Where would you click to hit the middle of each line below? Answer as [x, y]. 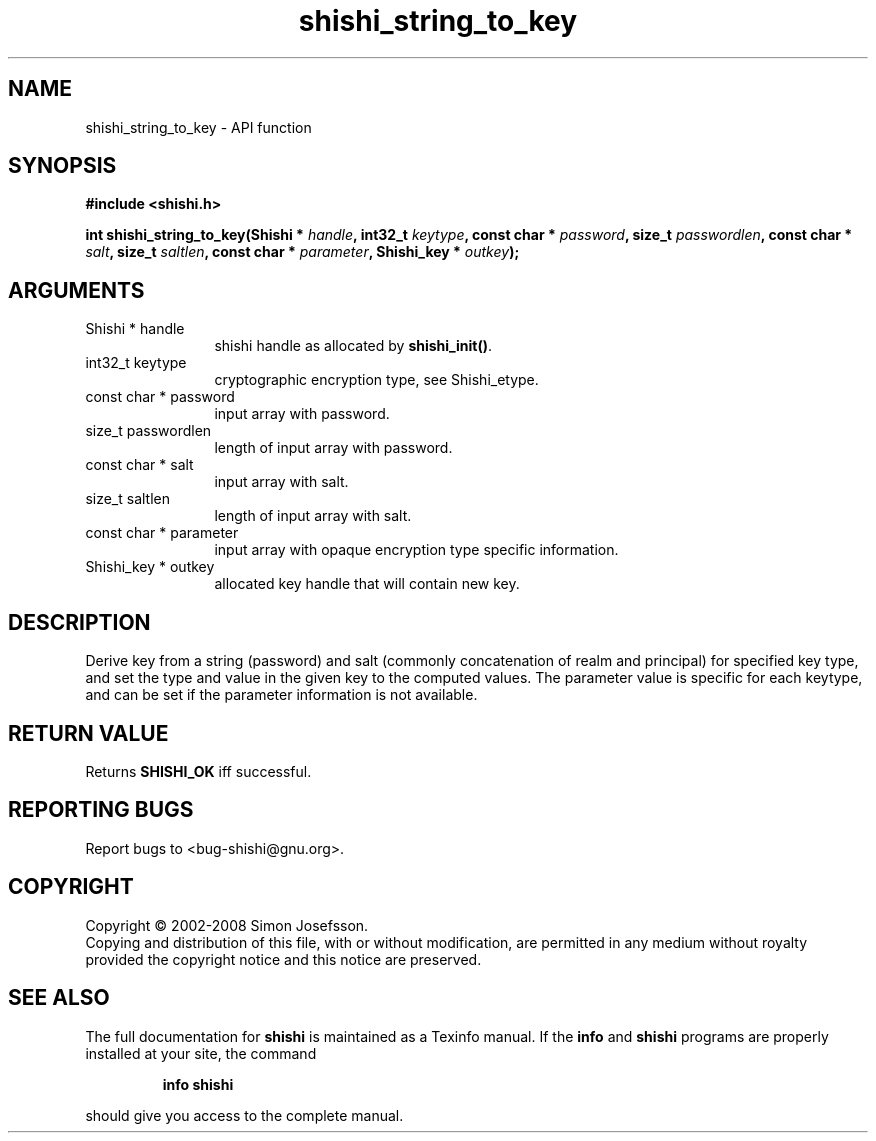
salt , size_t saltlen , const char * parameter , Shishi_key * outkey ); [302, 252]
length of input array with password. [333, 448]
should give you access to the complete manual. [244, 1115]
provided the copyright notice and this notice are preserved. [283, 959]
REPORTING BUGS [101, 810]
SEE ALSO [59, 998]
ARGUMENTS [76, 290]
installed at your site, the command [201, 1053]
